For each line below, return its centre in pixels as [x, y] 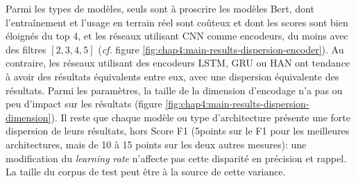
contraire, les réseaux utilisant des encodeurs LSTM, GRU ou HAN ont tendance [178, 63]
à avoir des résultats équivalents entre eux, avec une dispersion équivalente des [172, 76]
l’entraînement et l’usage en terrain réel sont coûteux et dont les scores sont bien [177, 22]
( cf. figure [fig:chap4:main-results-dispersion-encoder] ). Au [221, 49]
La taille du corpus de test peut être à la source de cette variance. [146, 172]
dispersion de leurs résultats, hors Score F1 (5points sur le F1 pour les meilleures [178, 131]
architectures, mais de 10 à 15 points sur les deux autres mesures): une [156, 144]
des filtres [26, 49]
